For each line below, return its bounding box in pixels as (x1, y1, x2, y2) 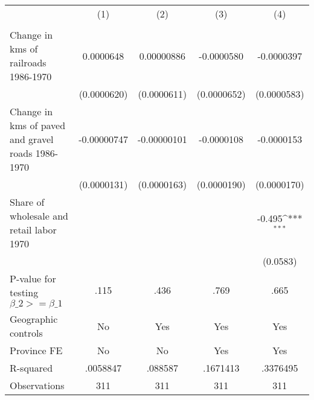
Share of (10, 195, 45, 209)
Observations (10, 378, 65, 392)
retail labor (10, 223, 57, 237)
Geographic (10, 312, 58, 326)
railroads (10, 56, 46, 69)
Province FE (10, 343, 63, 357)
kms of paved (10, 118, 66, 132)
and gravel (10, 132, 54, 146)
